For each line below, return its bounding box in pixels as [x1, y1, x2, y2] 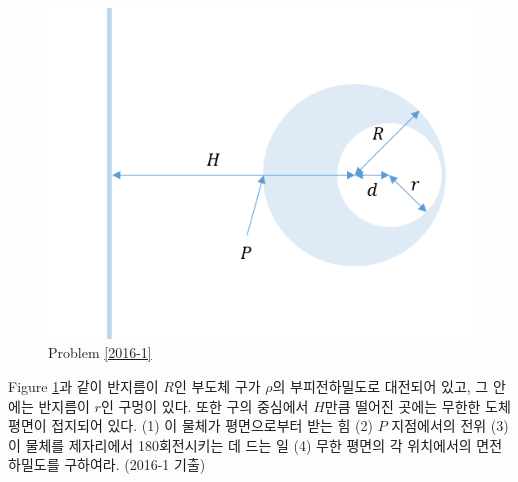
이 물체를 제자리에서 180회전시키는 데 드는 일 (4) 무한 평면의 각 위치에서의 [8, 434, 472, 455]
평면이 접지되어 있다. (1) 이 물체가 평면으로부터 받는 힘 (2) [8, 415, 373, 436]
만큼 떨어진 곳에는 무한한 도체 [324, 395, 511, 416]
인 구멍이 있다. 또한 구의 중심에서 [100, 395, 309, 416]
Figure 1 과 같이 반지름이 [8, 376, 159, 397]
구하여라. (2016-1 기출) [64, 454, 206, 475]
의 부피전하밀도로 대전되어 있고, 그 [272, 376, 489, 397]
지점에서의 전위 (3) [391, 415, 509, 436]
